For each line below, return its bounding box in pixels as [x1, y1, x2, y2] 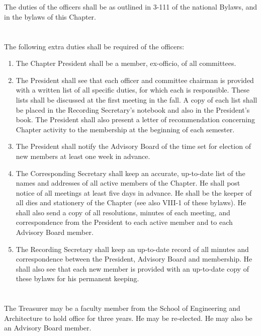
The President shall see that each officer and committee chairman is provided [16, 74, 254, 85]
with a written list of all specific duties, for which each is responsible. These [16, 85, 249, 95]
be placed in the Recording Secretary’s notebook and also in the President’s [16, 104, 250, 115]
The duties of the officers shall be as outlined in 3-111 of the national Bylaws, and [4, 2, 257, 12]
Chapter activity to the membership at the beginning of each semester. [16, 124, 235, 134]
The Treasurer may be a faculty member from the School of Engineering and [4, 303, 240, 313]
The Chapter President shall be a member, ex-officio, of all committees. [16, 58, 236, 68]
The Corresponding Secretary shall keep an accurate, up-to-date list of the [16, 167, 245, 178]
